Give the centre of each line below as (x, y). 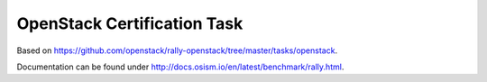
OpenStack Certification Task (130, 23)
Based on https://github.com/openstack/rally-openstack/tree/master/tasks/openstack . (177, 50)
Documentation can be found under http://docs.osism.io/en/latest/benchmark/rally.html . (180, 67)
